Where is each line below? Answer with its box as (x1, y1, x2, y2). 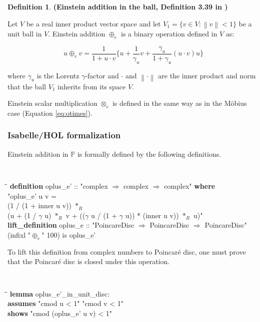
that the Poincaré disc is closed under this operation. (7, 256, 170, 267)
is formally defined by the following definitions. (77, 148, 221, 159)
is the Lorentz (36, 70, 79, 80)
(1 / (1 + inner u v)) (7, 200, 71, 211)
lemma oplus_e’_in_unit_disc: (9, 288, 109, 299)
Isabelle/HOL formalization (7, 129, 121, 141)
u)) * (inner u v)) (125, 210, 179, 220)
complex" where (164, 180, 215, 191)
